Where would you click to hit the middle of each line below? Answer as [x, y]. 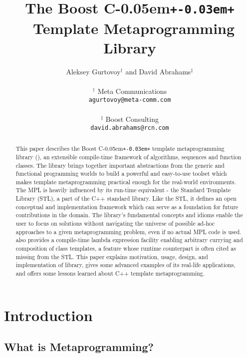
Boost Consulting [132, 119]
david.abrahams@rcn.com [130, 128]
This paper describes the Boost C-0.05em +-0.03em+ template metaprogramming [120, 148]
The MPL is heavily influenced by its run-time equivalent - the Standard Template [123, 190]
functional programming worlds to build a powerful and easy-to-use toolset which [121, 174]
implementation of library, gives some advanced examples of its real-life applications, [125, 265]
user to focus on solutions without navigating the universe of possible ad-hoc [115, 223]
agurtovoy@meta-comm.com [130, 100]
